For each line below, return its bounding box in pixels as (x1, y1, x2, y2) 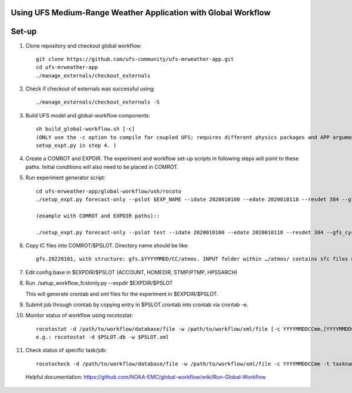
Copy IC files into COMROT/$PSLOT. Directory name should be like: (25, 241, 189, 249)
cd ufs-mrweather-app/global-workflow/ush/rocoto (36, 188, 182, 194)
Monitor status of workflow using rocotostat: (25, 312, 133, 319)
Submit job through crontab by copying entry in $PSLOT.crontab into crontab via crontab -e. (25, 301, 249, 308)
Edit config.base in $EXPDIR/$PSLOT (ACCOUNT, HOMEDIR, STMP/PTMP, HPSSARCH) (25, 268, 238, 276)
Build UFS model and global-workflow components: (25, 112, 151, 119)
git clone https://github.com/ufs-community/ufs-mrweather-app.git (36, 56, 234, 62)
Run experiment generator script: (25, 174, 106, 182)
